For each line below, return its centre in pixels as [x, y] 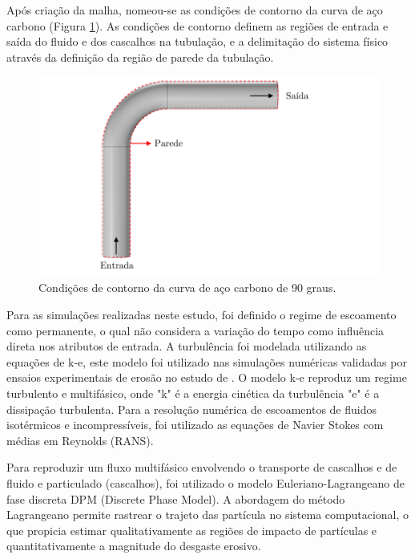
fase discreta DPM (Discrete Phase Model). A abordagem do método [176, 498]
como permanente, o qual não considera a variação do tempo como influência [195, 330]
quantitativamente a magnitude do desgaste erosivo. [134, 546]
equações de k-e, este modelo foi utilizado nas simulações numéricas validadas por [207, 361]
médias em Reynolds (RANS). [80, 440]
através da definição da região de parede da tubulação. [140, 57]
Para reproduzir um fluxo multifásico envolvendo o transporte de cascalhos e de [202, 467]
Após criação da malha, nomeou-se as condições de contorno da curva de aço [195, 10]
